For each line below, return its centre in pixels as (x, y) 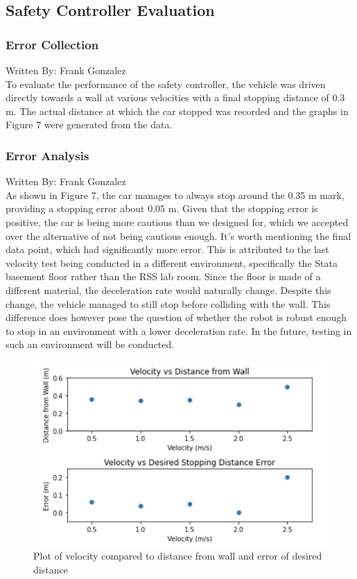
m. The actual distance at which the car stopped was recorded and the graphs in (177, 111)
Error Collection (52, 44)
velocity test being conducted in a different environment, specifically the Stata (172, 262)
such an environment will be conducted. (90, 344)
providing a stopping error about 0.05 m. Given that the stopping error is (162, 208)
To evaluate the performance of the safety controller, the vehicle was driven (166, 84)
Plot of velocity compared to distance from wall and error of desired (178, 556)
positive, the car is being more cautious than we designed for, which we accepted (177, 222)
